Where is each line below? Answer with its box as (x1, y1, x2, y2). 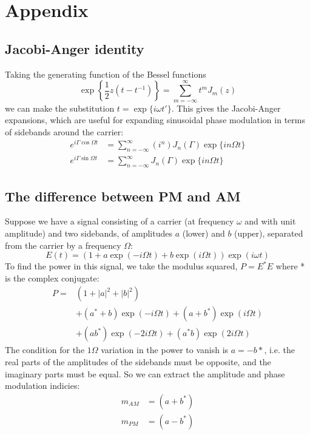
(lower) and (182, 226, 225, 239)
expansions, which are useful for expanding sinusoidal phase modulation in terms (5, 113, 305, 126)
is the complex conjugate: (5, 271, 99, 284)
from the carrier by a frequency (5, 238, 121, 251)
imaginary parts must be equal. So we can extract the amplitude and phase (5, 367, 285, 380)
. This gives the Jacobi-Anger (171, 101, 281, 114)
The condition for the (5, 343, 85, 356)
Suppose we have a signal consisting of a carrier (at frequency (5, 215, 234, 228)
